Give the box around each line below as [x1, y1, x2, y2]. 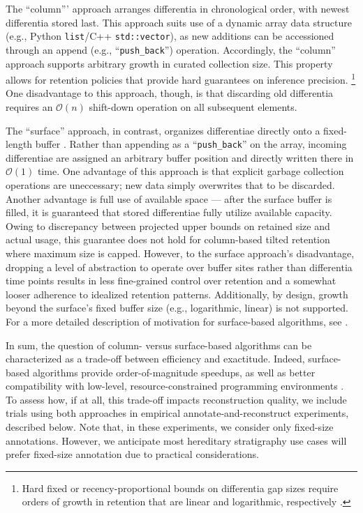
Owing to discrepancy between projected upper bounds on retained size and [6, 218, 330, 233]
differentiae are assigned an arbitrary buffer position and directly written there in [6, 150, 354, 164]
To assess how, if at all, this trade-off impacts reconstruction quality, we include [6, 392, 347, 406]
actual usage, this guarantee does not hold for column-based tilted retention [6, 232, 330, 247]
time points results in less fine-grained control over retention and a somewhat [6, 273, 336, 288]
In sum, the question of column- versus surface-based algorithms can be [6, 337, 312, 352]
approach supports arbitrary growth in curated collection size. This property [6, 56, 333, 70]
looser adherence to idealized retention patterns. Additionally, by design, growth [6, 286, 348, 301]
